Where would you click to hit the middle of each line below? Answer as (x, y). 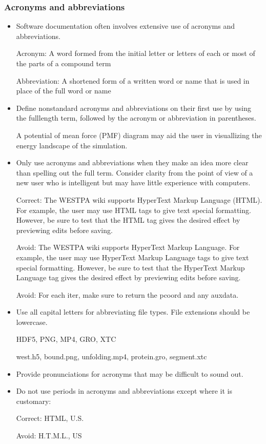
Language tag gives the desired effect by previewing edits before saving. (128, 277)
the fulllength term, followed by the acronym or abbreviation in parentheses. (136, 118)
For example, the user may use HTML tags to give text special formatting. (134, 210)
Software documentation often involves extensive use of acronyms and (125, 26)
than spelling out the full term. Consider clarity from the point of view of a (135, 172)
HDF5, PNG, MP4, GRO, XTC (66, 339)
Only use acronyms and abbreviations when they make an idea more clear (132, 162)
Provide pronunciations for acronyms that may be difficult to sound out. (130, 373)
